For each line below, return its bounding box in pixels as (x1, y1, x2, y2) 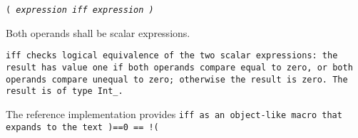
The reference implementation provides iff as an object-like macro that (6, 106, 342, 121)
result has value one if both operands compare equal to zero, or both (6, 62, 353, 73)
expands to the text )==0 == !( (6, 122, 159, 132)
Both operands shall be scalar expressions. (6, 25, 190, 40)
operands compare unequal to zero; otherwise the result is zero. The (6, 74, 348, 85)
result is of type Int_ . (6, 86, 123, 97)
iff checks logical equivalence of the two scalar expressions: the (6, 51, 338, 61)
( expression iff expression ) (6, 5, 154, 15)
